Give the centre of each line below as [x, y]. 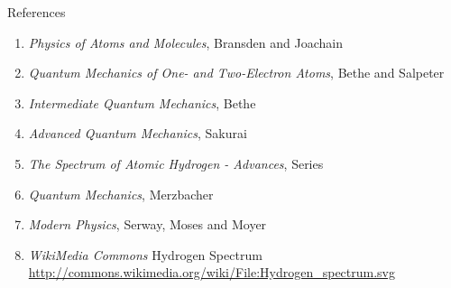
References [37, 12]
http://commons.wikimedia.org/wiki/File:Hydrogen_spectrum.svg [212, 272]
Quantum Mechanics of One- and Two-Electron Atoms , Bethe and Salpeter [236, 73]
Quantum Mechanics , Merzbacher [121, 194]
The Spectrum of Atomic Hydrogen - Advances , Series [176, 163]
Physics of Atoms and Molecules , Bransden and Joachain [185, 42]
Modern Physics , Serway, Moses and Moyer [147, 224]
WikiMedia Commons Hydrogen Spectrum [145, 254]
